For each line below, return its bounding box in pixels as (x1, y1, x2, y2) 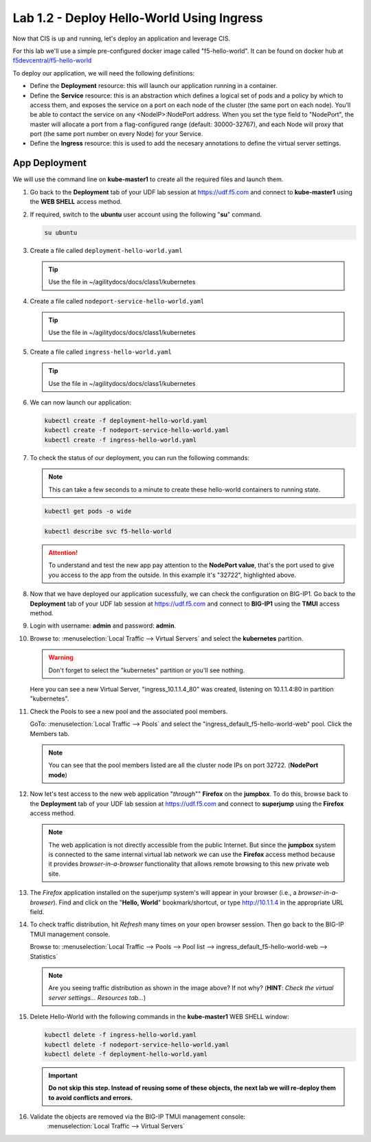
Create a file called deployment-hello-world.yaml (30, 246, 183, 254)
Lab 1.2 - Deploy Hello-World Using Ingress (12, 10, 264, 25)
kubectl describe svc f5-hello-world (44, 527, 172, 536)
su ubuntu (44, 229, 78, 236)
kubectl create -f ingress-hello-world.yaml (44, 436, 197, 444)
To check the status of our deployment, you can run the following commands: (30, 453, 250, 461)
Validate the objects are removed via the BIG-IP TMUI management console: (30, 1112, 246, 1121)
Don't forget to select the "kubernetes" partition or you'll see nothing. (48, 666, 245, 674)
